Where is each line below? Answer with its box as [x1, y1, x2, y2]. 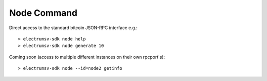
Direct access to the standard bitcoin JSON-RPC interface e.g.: [9, 25, 138, 31]
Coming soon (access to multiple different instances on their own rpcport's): [9, 54, 165, 60]
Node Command [9, 7, 78, 18]
